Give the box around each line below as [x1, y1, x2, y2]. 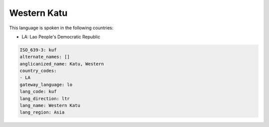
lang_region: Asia [19, 110, 65, 115]
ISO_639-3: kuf [19, 47, 57, 53]
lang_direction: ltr [19, 96, 70, 101]
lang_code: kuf [19, 89, 57, 94]
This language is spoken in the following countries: [9, 25, 114, 31]
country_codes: [19, 68, 57, 74]
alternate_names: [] [19, 54, 70, 60]
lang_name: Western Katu [19, 103, 81, 109]
